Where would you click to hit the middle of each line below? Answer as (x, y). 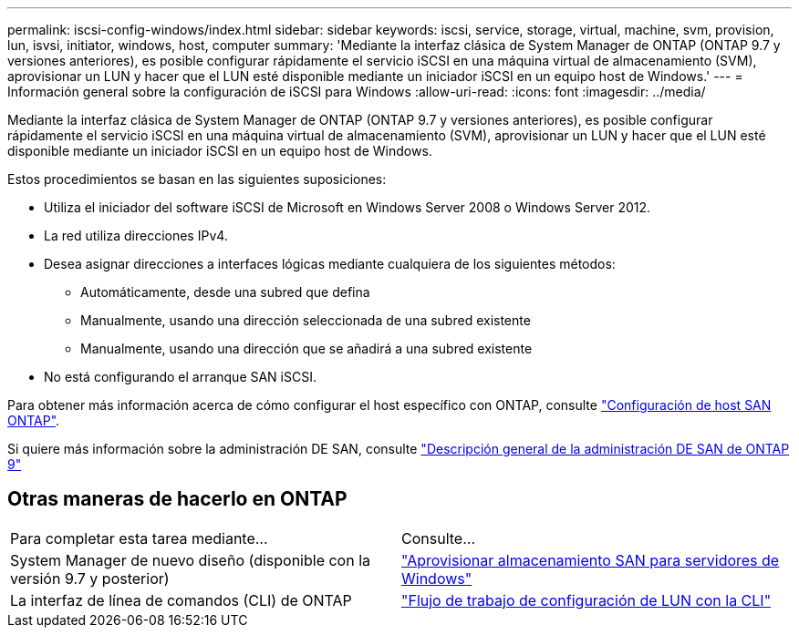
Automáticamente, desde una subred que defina (225, 292)
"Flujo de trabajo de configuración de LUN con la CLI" (586, 600)
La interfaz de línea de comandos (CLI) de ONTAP (181, 600)
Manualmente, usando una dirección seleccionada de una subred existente (306, 320)
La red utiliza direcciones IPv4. (136, 236)
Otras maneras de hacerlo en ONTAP (177, 499)
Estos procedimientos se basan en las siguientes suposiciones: (197, 179)
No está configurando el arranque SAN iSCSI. (180, 377)
